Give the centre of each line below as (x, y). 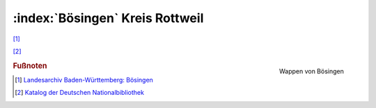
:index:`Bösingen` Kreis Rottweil (108, 18)
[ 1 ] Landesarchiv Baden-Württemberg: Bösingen (84, 80)
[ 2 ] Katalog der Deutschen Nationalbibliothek (79, 93)
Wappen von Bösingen (311, 71)
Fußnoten (30, 66)
